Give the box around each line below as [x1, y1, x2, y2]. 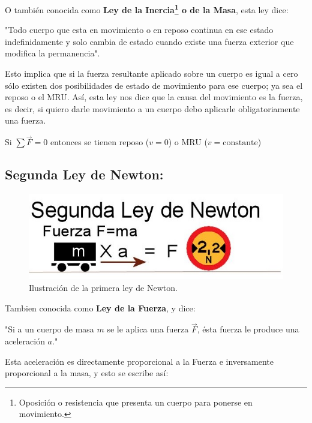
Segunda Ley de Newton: [5, 165, 164, 184]
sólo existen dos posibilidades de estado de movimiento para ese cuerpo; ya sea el [5, 79, 303, 91]
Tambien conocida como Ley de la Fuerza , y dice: [5, 301, 196, 314]
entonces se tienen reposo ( [50, 136, 149, 148]
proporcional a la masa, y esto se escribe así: [5, 367, 169, 379]
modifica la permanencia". [5, 47, 100, 59]
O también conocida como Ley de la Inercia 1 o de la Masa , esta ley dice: [5, 2, 289, 16]
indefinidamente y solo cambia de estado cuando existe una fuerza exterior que [5, 35, 294, 47]
